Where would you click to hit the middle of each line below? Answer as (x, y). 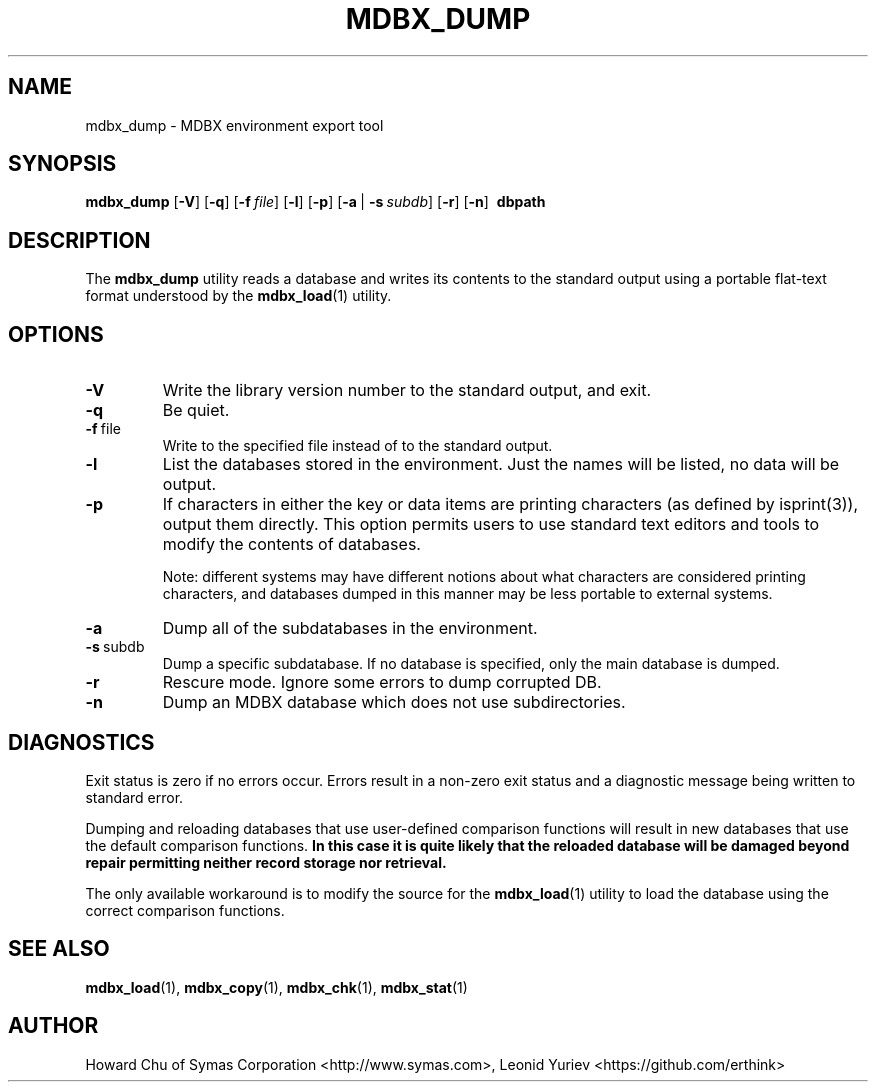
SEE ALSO (59, 949)
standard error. (134, 797)
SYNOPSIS (62, 164)
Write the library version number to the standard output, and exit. (407, 390)
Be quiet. (196, 410)
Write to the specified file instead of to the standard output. (357, 446)
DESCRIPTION (79, 240)
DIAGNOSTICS (81, 742)
